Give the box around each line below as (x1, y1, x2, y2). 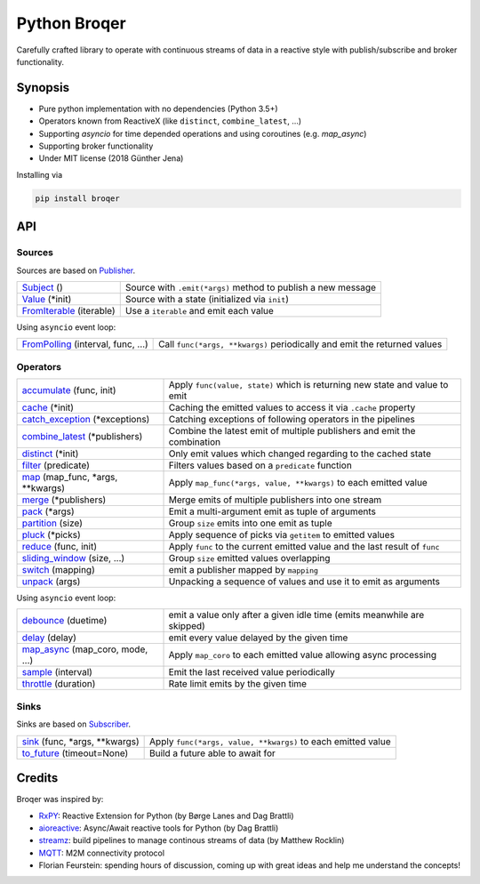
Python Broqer (16, 13, 126, 33)
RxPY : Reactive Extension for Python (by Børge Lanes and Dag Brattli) (38, 810, 294, 821)
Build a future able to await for (149, 747, 276, 759)
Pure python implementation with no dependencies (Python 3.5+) (38, 103, 279, 114)
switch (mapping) (21, 564, 95, 576)
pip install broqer (35, 193, 120, 204)
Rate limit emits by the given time (168, 678, 307, 690)
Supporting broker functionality (38, 141, 154, 151)
